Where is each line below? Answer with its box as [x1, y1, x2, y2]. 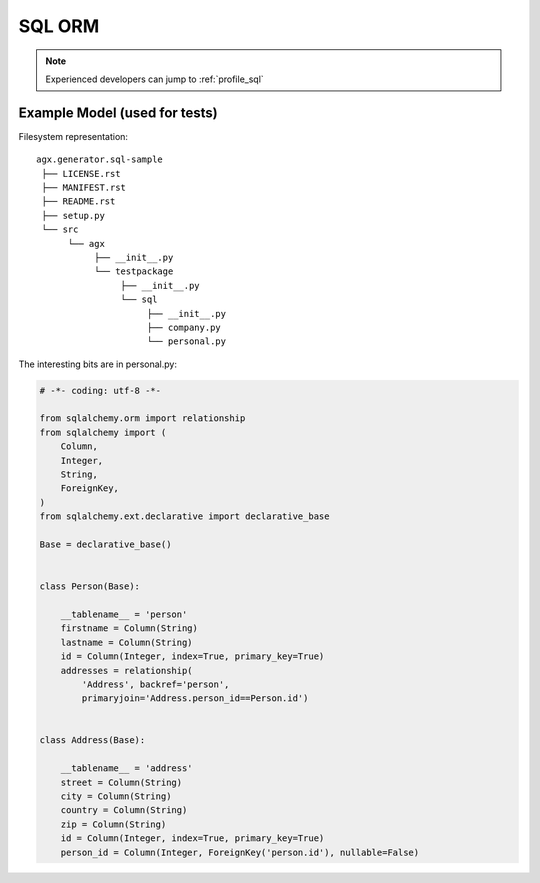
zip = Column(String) [60, 818, 167, 830]
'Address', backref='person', [81, 678, 230, 690]
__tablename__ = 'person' [60, 608, 188, 620]
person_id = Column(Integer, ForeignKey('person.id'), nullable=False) [60, 846, 420, 858]
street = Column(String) [60, 776, 183, 788]
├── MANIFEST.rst [41, 182, 127, 194]
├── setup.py [41, 210, 105, 221]
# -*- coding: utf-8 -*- [39, 385, 162, 396]
